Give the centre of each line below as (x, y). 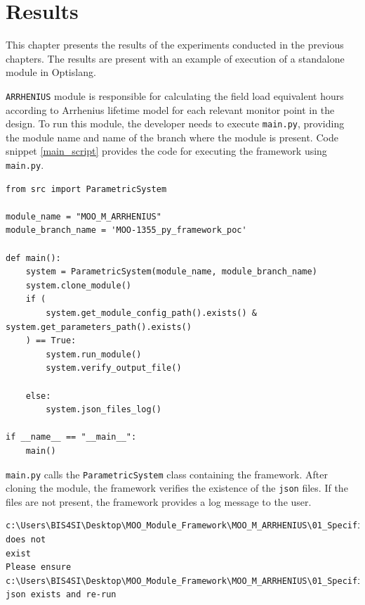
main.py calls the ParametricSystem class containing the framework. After (167, 474)
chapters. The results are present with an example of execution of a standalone (175, 58)
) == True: (51, 341)
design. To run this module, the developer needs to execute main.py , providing (175, 123)
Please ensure (39, 567)
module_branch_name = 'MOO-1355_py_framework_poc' (126, 230)
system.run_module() (94, 354)
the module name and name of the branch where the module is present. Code (172, 137)
